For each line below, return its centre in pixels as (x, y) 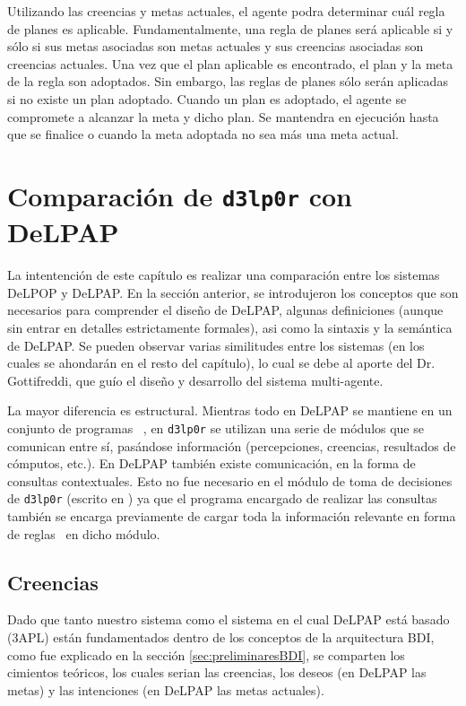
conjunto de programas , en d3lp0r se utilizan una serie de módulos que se (216, 427)
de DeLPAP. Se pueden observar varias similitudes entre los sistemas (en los (216, 345)
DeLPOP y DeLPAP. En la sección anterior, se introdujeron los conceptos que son (233, 292)
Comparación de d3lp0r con (180, 195)
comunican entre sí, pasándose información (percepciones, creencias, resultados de (232, 445)
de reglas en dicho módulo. (84, 533)
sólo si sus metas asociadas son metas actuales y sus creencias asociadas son (216, 46)
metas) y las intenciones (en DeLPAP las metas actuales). (166, 689)
